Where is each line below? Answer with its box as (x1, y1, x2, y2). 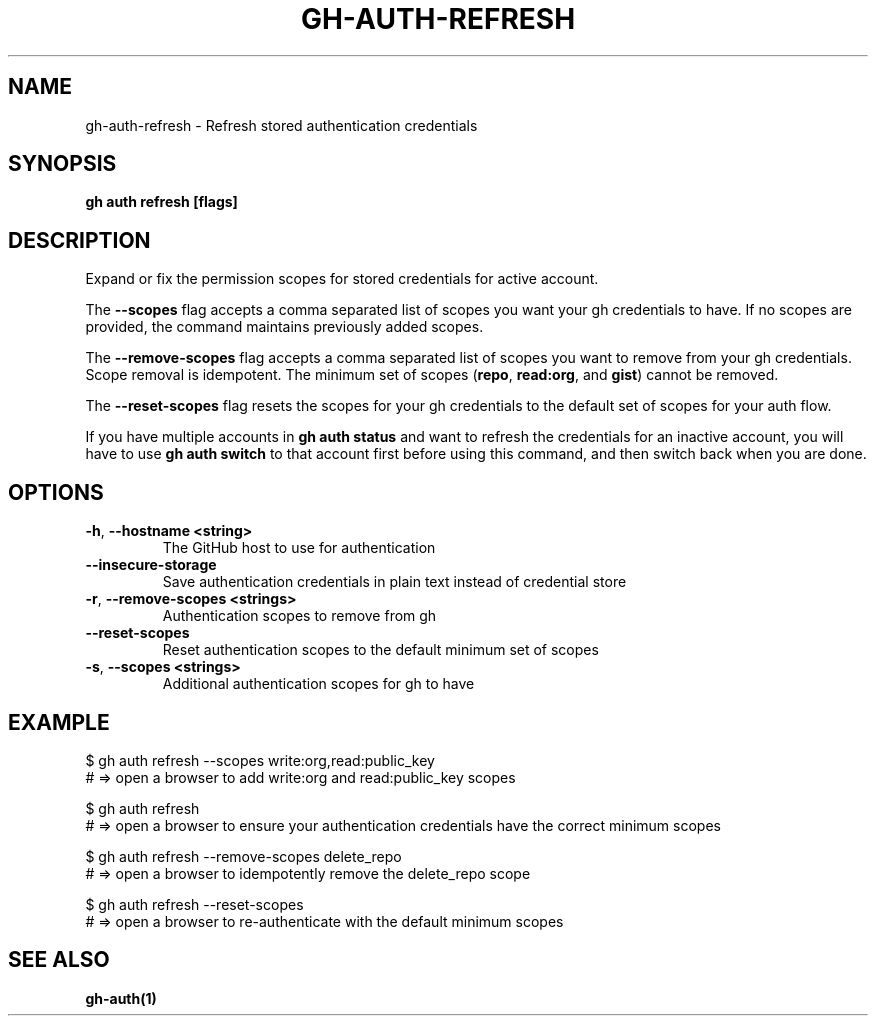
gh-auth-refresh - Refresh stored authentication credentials (85, 116, 478, 134)
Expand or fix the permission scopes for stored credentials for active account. (85, 270, 599, 288)
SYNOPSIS (8, 151, 117, 177)
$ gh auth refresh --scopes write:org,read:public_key (85, 751, 435, 769)
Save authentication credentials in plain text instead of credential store (162, 573, 627, 591)
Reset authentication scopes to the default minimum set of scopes (162, 641, 599, 659)
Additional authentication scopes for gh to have (162, 675, 475, 693)
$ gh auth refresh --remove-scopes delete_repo (85, 847, 402, 865)
